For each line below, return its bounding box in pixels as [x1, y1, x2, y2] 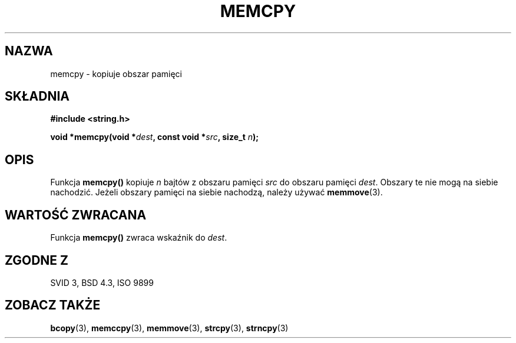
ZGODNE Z [5, 252, 69, 268]
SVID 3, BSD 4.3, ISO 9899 [50, 277, 154, 288]
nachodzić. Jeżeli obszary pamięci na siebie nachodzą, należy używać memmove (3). [50, 187, 383, 198]
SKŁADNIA [5, 89, 70, 104]
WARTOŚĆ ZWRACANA [5, 207, 147, 222]
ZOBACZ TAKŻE [5, 298, 101, 313]
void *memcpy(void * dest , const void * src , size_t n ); [50, 132, 259, 142]
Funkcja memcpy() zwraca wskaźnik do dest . [50, 232, 227, 243]
